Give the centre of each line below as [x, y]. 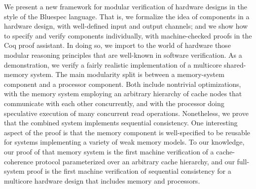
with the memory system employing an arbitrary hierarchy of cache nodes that [123, 94]
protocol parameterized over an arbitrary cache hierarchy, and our [135, 161]
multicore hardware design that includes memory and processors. [102, 180]
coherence [19, 161]
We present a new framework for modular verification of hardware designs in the [126, 6]
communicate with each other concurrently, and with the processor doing [114, 103]
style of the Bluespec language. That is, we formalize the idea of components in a [127, 16]
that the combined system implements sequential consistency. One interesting [121, 123]
